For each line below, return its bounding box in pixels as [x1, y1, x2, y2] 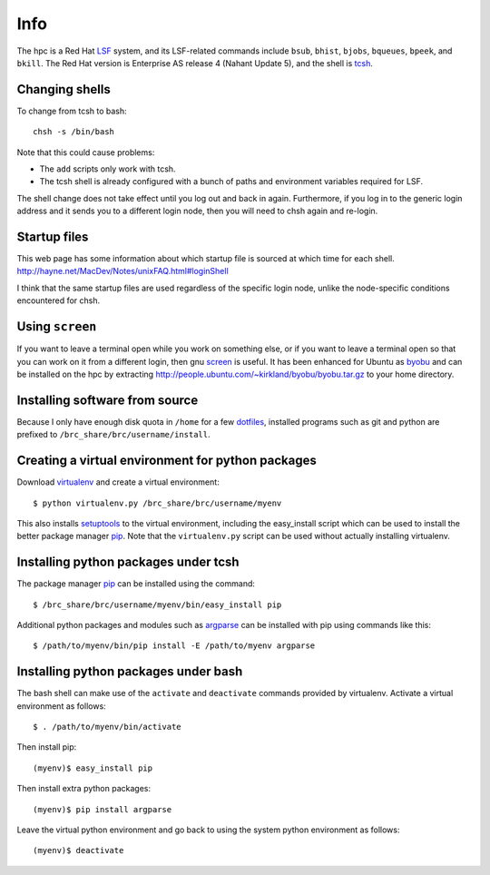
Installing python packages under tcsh [16, 555, 240, 570]
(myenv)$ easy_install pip [33, 762, 153, 773]
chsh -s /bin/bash [33, 127, 115, 137]
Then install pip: [16, 742, 77, 752]
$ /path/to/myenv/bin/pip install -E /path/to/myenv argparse [33, 641, 316, 651]
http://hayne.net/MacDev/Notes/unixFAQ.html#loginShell [16, 266, 229, 277]
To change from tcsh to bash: [16, 105, 127, 116]
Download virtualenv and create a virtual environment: [16, 477, 220, 487]
